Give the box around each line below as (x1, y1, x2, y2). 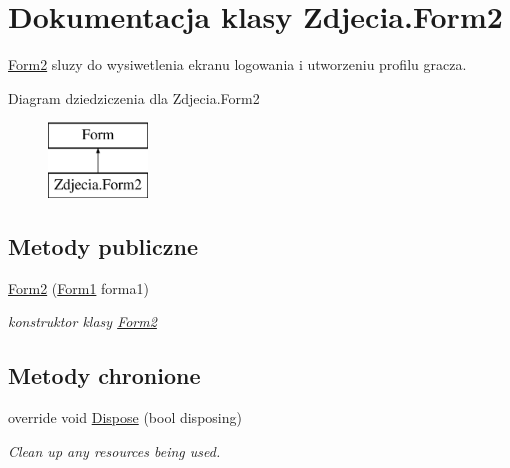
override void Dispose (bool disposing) (8, 407, 242, 428)
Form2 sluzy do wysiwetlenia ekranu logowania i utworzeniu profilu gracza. (8, 54, 467, 75)
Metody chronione (8, 360, 201, 391)
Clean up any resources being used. (8, 440, 221, 461)
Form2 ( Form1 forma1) (8, 277, 149, 298)
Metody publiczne (8, 230, 198, 261)
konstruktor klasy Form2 (8, 311, 157, 332)
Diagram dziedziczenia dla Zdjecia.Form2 (8, 87, 260, 108)
